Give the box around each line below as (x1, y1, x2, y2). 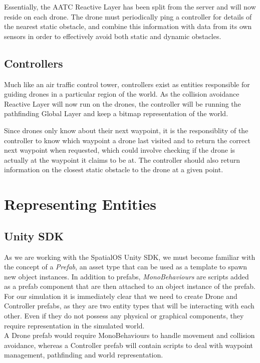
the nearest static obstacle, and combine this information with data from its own (4, 21, 252, 32)
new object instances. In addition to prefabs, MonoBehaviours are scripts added (4, 271, 249, 281)
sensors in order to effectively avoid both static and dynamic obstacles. (4, 31, 221, 41)
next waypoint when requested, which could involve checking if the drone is (4, 145, 235, 155)
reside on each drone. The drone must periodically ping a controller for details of (4, 11, 252, 22)
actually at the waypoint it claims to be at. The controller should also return (4, 154, 240, 165)
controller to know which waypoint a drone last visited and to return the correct (4, 135, 250, 145)
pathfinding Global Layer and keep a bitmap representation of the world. (4, 108, 228, 119)
